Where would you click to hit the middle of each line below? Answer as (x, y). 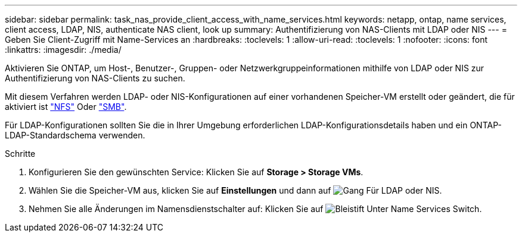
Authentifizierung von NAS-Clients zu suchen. (95, 78)
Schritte (20, 154)
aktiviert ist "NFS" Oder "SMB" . (66, 107)
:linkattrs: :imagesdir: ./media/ (63, 50)
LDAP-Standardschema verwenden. (75, 135)
